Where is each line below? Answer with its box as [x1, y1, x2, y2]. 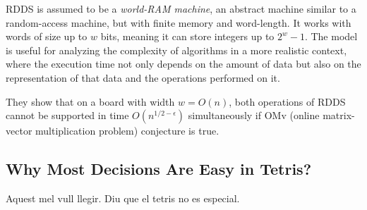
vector [6, 123, 32, 138]
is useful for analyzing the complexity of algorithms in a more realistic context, [6, 42, 347, 57]
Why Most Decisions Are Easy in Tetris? [6, 158, 312, 180]
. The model [304, 29, 358, 44]
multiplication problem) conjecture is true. [35, 123, 219, 138]
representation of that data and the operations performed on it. [6, 70, 280, 85]
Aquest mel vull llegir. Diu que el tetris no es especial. [6, 190, 240, 205]
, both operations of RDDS [229, 94, 346, 109]
